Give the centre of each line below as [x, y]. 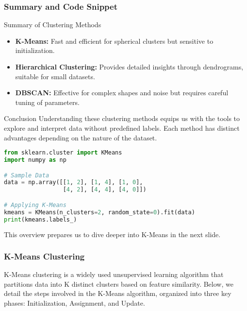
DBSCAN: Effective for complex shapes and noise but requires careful [122, 93]
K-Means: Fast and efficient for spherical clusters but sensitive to [114, 41]
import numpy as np [35, 160]
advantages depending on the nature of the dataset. [81, 137]
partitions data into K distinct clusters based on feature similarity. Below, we [119, 284]
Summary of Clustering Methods [53, 25]
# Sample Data [27, 175]
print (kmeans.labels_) [41, 219]
